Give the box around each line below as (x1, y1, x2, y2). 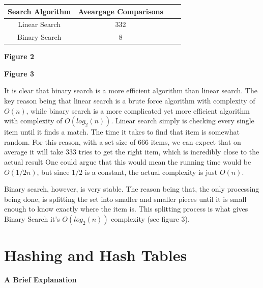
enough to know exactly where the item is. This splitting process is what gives (4, 203, 248, 214)
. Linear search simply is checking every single (111, 115, 254, 126)
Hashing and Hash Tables (4, 245, 187, 266)
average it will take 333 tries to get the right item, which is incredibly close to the (4, 146, 259, 157)
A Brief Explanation (4, 274, 77, 285)
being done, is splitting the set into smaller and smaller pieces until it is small (4, 193, 247, 204)
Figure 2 (4, 51, 35, 62)
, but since (37, 166, 70, 177)
